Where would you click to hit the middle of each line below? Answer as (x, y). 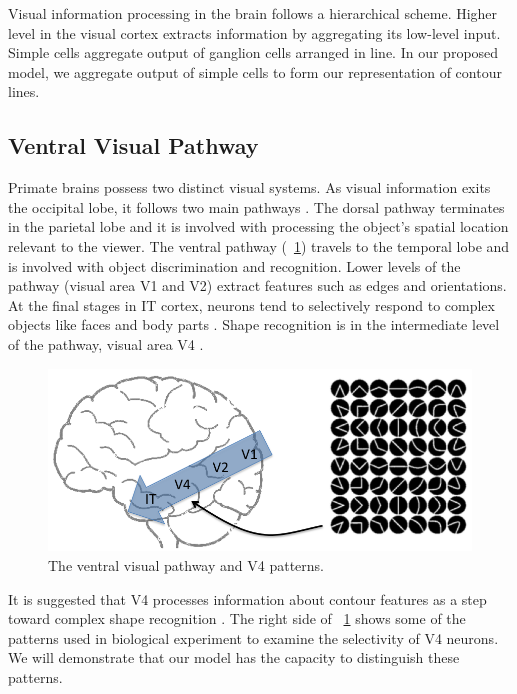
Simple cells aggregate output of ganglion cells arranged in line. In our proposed (253, 52)
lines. (24, 91)
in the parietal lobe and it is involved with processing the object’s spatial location (258, 226)
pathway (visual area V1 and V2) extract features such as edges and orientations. (257, 285)
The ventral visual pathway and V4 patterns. (186, 565)
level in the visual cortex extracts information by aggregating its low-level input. (254, 32)
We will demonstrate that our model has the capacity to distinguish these (234, 657)
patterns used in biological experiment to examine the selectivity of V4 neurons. (253, 637)
